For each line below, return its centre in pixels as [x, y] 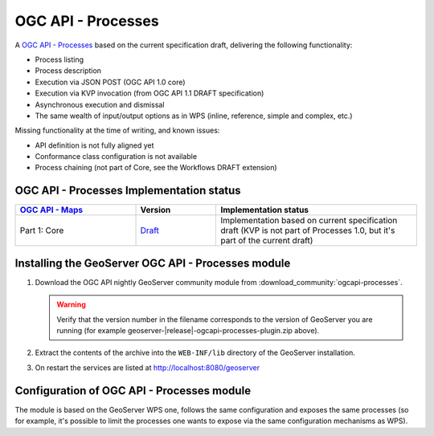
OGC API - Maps [51, 210]
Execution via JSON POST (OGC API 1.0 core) [110, 82]
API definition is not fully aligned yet [94, 145]
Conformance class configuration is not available [116, 157]
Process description [68, 71]
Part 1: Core [42, 230]
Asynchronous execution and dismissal [100, 104]
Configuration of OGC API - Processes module [133, 391]
